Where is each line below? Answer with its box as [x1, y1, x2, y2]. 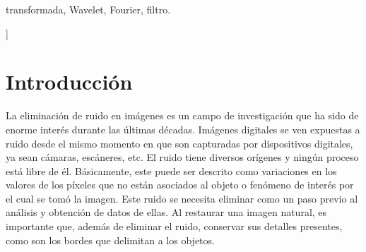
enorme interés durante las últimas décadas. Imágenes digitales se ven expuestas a [6, 121, 360, 136]
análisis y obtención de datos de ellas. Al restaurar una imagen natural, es [6, 205, 327, 220]
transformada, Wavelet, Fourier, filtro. [6, 2, 171, 16]
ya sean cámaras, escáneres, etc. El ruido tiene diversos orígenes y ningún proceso [6, 150, 359, 164]
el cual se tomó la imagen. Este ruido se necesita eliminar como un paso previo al [6, 191, 358, 205]
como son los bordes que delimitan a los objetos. [6, 232, 215, 247]
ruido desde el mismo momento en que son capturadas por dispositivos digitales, [6, 136, 353, 150]
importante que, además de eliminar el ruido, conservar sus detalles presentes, [6, 219, 343, 234]
